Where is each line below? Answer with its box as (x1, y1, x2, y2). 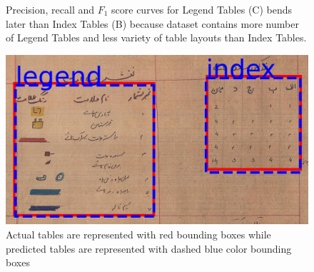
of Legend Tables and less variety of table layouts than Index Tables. (6, 30, 307, 45)
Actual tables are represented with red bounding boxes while (6, 227, 271, 242)
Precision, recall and (6, 2, 95, 16)
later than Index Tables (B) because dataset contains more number (6, 16, 299, 31)
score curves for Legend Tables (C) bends (111, 2, 293, 16)
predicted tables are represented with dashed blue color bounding (6, 241, 292, 256)
